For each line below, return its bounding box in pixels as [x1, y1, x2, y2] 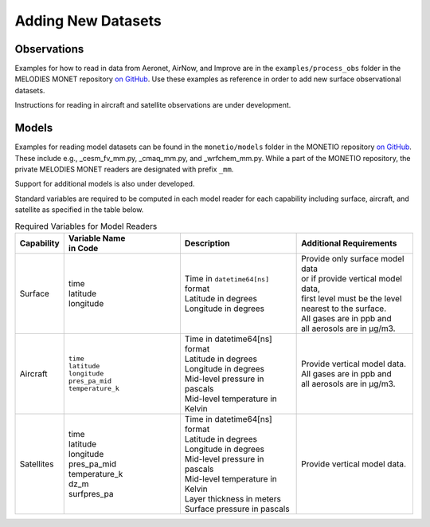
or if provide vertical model [301, 273, 402, 284]
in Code [68, 242, 99, 254]
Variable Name [68, 232, 126, 243]
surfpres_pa [68, 488, 114, 499]
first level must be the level [301, 293, 402, 304]
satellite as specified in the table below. [14, 205, 144, 214]
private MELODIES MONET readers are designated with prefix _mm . [14, 164, 234, 174]
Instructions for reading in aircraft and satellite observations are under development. [14, 100, 291, 110]
